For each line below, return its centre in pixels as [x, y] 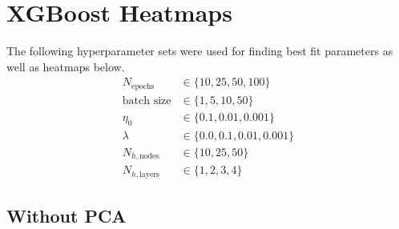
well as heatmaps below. [66, 66]
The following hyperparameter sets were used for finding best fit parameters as [200, 51]
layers [149, 174]
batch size [147, 100]
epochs [143, 86]
